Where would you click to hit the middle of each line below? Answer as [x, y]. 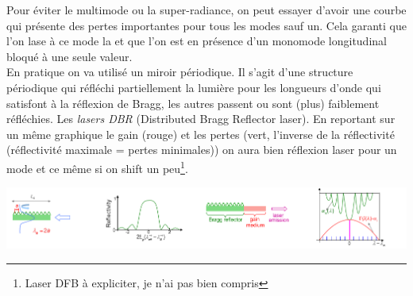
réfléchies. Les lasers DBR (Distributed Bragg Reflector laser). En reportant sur [201, 119]
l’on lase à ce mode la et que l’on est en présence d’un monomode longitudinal [197, 41]
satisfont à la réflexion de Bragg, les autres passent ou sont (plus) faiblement [193, 103]
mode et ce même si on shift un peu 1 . [97, 167]
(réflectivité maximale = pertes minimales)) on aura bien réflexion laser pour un [202, 150]
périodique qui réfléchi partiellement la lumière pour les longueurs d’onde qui [194, 87]
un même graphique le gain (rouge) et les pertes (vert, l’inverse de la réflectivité [201, 134]
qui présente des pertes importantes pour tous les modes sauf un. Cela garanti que [207, 25]
